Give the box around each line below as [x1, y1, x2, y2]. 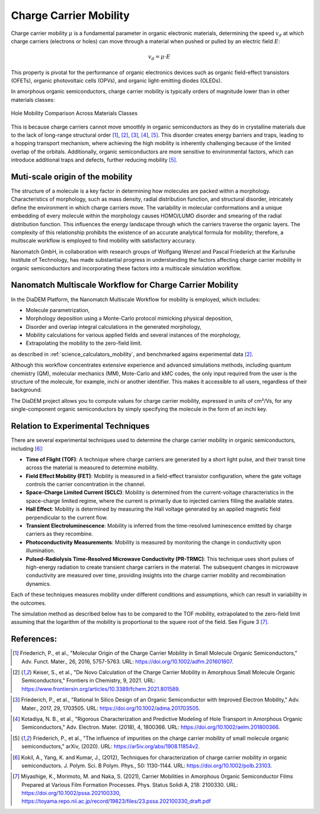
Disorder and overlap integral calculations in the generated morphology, [25, 323, 201, 330]
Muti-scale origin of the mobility [11, 172, 133, 182]
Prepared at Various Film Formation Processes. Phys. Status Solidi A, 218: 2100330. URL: [21, 781, 238, 788]
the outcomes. [11, 599, 47, 607]
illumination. [25, 547, 56, 554]
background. [11, 386, 43, 393]
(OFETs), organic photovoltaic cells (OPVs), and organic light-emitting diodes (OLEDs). [11, 77, 222, 84]
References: [11, 634, 57, 644]
